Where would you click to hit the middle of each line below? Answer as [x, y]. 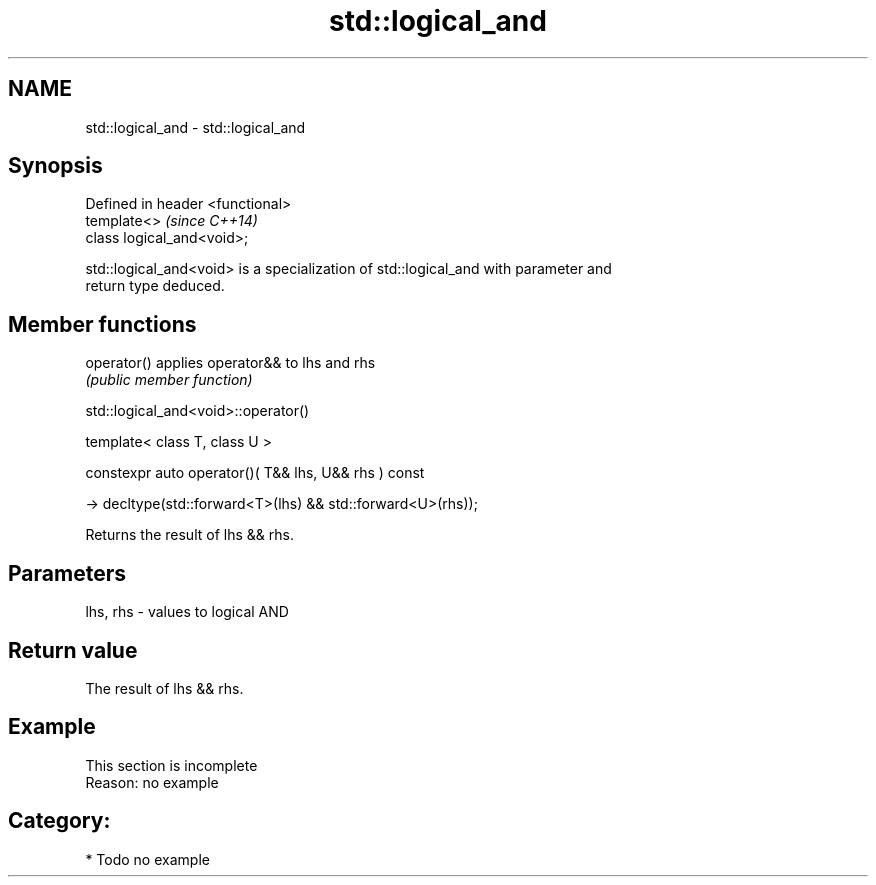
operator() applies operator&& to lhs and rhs [230, 363]
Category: [59, 821]
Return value [73, 650]
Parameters [67, 573]
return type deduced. [155, 286]
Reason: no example [152, 782]
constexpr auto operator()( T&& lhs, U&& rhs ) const [255, 473]
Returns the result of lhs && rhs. [189, 535]
